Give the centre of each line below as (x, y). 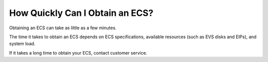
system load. (22, 44)
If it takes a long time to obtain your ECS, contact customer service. (78, 53)
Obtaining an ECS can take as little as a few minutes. (63, 28)
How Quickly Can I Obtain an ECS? (81, 13)
